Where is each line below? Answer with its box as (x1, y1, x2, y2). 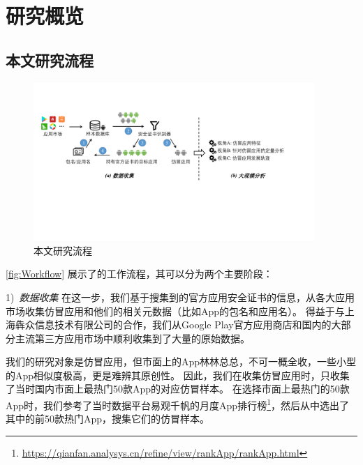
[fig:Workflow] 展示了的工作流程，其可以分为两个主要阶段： (6, 266, 273, 281)
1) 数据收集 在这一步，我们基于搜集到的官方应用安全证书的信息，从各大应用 (6, 289, 355, 304)
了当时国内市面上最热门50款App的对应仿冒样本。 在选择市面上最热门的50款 (6, 381, 350, 396)
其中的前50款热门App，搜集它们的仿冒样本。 (6, 411, 210, 426)
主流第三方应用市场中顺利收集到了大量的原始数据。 (15, 330, 250, 345)
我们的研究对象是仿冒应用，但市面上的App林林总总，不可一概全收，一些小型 (6, 354, 357, 369)
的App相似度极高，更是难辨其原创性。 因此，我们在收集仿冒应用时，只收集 (6, 367, 350, 382)
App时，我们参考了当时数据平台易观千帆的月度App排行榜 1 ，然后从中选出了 (6, 396, 349, 412)
